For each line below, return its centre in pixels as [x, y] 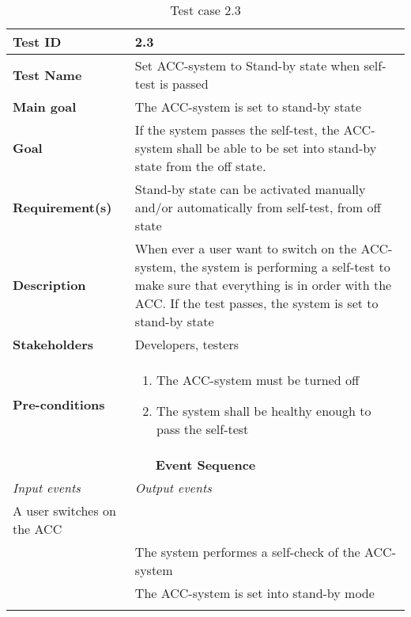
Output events [173, 488]
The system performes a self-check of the [247, 552]
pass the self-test [203, 429]
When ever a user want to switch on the [246, 248]
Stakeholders [53, 344]
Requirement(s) [62, 207]
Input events [47, 488]
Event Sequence [205, 465]
